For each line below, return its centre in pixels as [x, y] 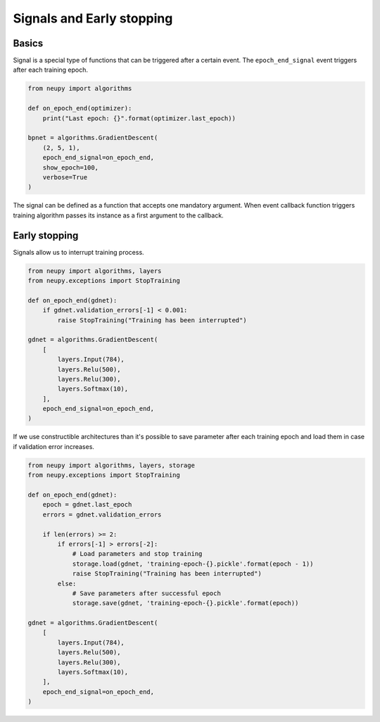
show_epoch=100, [70, 167]
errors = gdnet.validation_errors [102, 514]
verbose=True [65, 177]
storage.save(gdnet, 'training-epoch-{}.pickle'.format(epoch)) [185, 603]
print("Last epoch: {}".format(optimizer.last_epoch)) [139, 118]
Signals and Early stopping [93, 18]
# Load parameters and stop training [137, 554]
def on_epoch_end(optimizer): [80, 108]
